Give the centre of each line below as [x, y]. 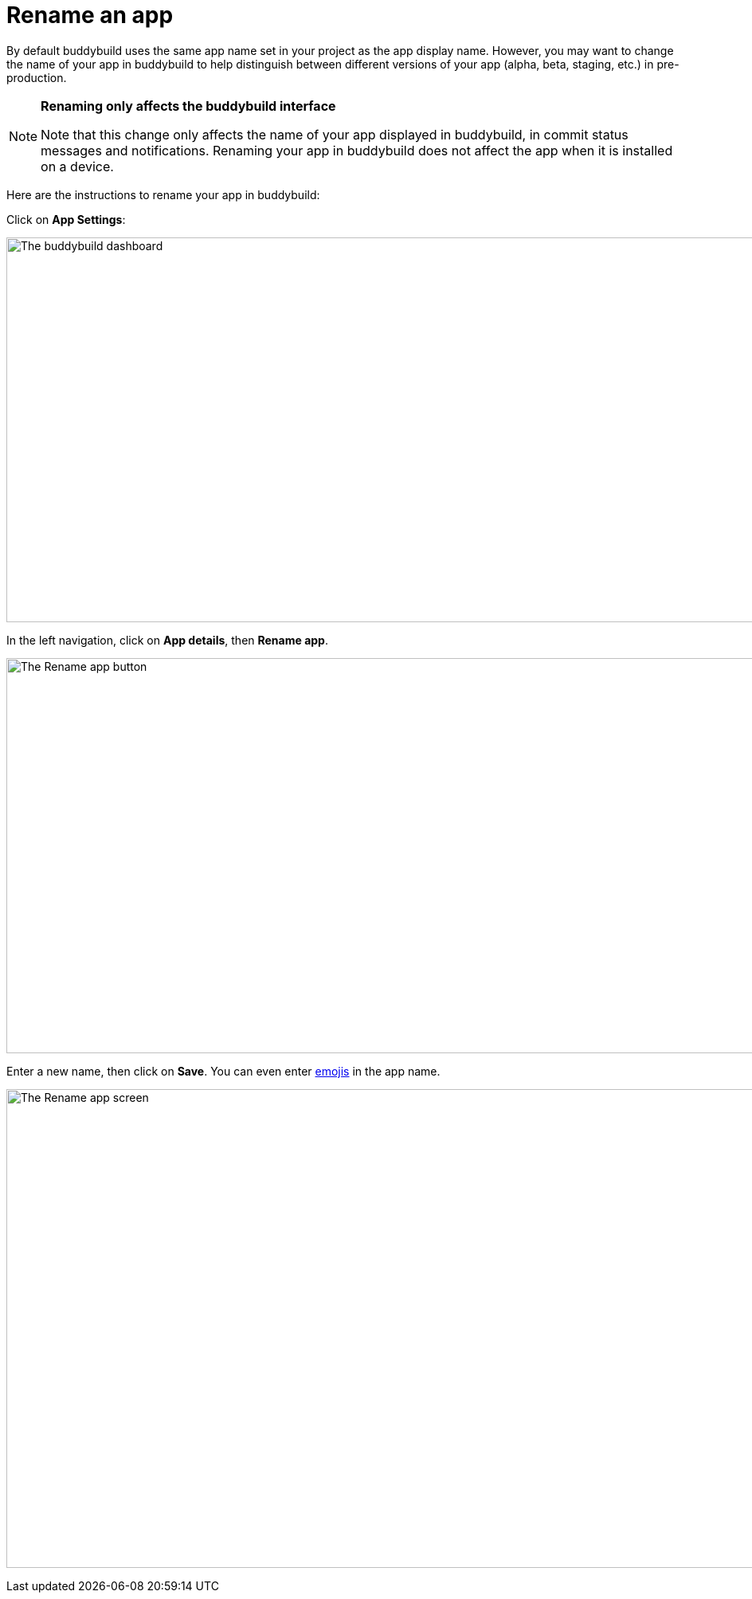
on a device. [77, 166]
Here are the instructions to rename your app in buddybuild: [163, 194]
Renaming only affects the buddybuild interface [188, 106]
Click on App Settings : [66, 219]
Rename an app [90, 15]
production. [37, 77]
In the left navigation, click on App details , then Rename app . [167, 640]
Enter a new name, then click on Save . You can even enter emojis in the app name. [223, 1071]
